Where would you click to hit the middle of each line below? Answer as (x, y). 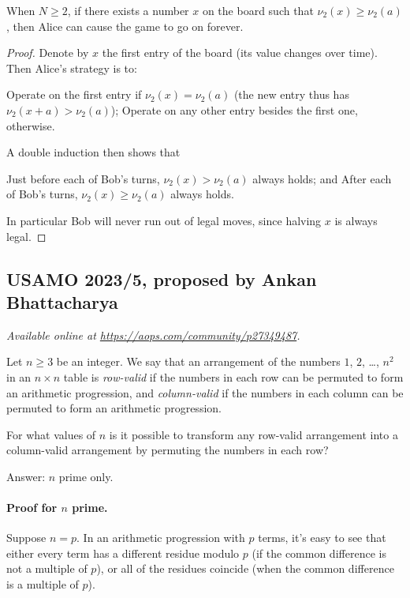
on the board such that (258, 10)
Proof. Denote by (48, 53)
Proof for (32, 508)
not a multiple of (47, 568)
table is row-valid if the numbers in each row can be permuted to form (233, 376)
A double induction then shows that (93, 152)
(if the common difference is (319, 553)
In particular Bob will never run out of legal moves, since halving (164, 220)
